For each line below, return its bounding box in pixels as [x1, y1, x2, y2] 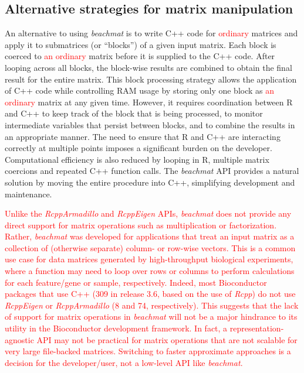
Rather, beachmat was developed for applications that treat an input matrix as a [5, 230, 295, 242]
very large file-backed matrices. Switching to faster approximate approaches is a [5, 345, 291, 357]
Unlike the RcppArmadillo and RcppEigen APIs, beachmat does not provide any [5, 207, 292, 220]
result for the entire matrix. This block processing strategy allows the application [5, 73, 297, 85]
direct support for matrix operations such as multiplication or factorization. [5, 218, 277, 231]
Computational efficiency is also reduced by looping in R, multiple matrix [5, 153, 269, 165]
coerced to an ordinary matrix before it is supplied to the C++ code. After [5, 50, 275, 62]
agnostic [5, 333, 34, 345]
